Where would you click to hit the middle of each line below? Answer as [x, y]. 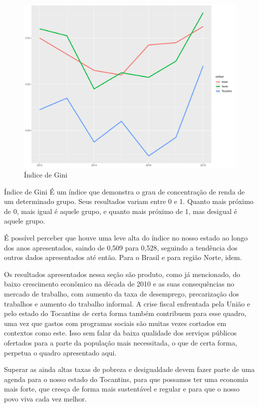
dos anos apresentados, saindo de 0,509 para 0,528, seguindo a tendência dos [121, 247]
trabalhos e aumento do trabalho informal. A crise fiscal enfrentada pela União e [127, 303]
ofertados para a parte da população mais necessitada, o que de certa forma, [121, 343]
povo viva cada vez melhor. [45, 398]
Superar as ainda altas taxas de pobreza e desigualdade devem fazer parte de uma [129, 369]
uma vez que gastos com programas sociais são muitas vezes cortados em [115, 323]
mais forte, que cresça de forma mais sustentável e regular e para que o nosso [122, 389]
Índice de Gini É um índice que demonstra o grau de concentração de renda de [125, 191]
